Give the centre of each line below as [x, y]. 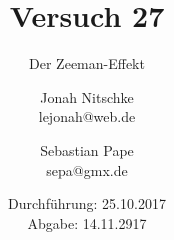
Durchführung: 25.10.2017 [87, 203]
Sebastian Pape [87, 149]
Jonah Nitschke [87, 96]
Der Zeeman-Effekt [87, 63]
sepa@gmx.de [87, 169]
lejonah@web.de [87, 116]
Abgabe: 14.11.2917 [87, 222]
